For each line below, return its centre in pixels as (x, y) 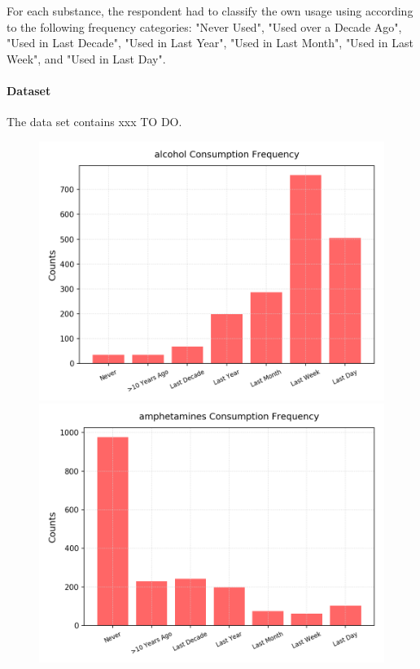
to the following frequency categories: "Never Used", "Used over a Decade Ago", (204, 26)
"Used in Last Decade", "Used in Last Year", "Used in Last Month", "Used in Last (210, 43)
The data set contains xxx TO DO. (94, 122)
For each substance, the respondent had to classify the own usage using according (210, 11)
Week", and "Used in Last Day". (86, 58)
